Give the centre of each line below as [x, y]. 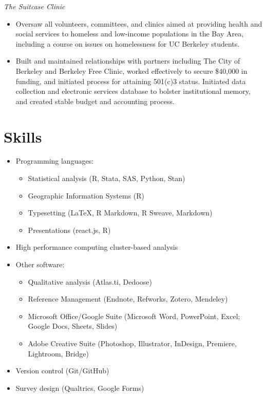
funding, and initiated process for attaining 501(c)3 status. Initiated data [131, 81]
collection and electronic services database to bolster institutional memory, [133, 91]
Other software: [40, 264]
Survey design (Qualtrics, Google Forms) [80, 388]
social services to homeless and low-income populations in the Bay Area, [130, 34]
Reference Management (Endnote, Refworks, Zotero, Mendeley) [128, 299]
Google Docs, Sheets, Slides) [73, 326]
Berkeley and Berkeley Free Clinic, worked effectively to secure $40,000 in [131, 71]
